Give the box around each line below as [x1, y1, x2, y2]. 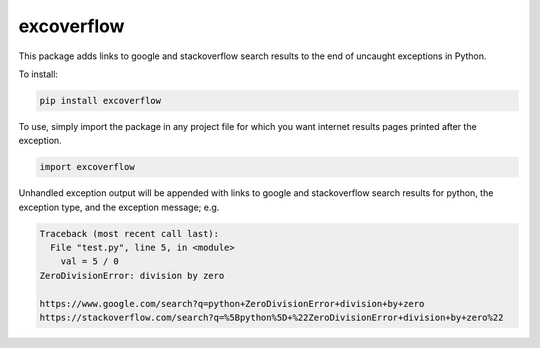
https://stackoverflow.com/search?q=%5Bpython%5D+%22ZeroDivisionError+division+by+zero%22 [39, 311, 504, 323]
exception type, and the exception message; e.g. [18, 201, 220, 213]
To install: [18, 68, 59, 80]
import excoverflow [39, 161, 135, 173]
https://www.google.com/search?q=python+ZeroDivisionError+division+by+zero [39, 298, 425, 309]
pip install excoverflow [39, 95, 162, 106]
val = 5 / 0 [60, 256, 120, 267]
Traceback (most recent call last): [39, 228, 220, 239]
